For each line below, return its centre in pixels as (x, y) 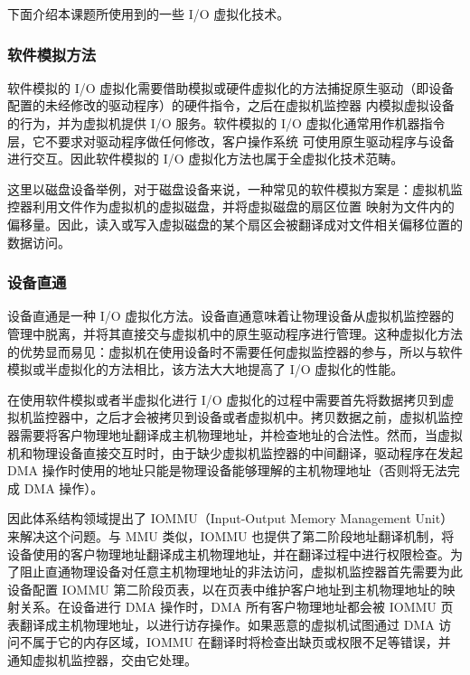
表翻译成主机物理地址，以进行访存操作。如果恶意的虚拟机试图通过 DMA (221, 624)
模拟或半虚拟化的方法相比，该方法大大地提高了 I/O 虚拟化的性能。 (206, 369)
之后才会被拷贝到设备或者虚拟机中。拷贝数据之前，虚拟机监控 (279, 417)
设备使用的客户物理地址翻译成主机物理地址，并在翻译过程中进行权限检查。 (229, 553)
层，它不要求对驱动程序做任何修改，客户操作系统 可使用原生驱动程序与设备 (231, 141)
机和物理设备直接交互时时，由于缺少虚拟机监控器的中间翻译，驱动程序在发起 (235, 452)
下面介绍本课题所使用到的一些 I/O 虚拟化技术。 (149, 14)
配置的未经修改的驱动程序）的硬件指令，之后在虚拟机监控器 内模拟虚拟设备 (231, 105)
